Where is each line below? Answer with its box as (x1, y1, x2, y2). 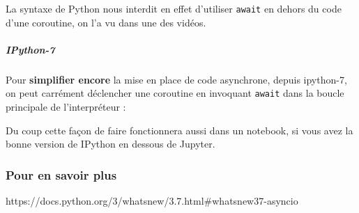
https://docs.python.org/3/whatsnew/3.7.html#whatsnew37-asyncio (6, 194, 298, 208)
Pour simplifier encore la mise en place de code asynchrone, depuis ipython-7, (6, 72, 347, 86)
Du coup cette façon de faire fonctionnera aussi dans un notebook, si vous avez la (6, 123, 353, 137)
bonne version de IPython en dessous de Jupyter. (6, 136, 215, 151)
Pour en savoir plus (6, 166, 117, 183)
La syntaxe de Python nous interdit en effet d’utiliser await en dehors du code (6, 1, 342, 15)
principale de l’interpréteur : (6, 100, 126, 114)
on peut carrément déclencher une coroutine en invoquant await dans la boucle (6, 86, 344, 100)
